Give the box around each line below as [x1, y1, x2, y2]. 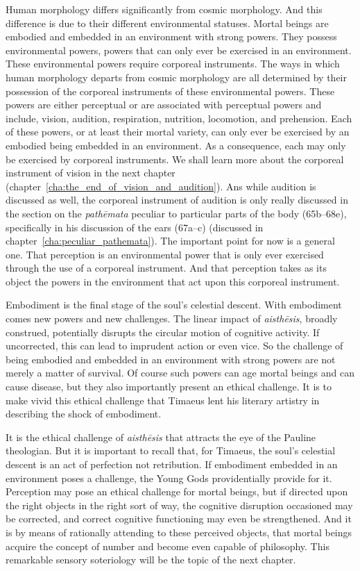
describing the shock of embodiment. [6, 406, 162, 421]
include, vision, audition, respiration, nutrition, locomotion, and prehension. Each [6, 110, 352, 125]
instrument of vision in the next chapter [6, 165, 175, 180]
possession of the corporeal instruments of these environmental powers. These [6, 83, 335, 98]
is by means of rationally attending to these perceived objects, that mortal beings [6, 524, 352, 539]
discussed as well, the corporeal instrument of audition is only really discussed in [6, 192, 348, 207]
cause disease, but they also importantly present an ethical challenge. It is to [6, 379, 332, 394]
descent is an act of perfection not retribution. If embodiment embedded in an [6, 457, 338, 471]
